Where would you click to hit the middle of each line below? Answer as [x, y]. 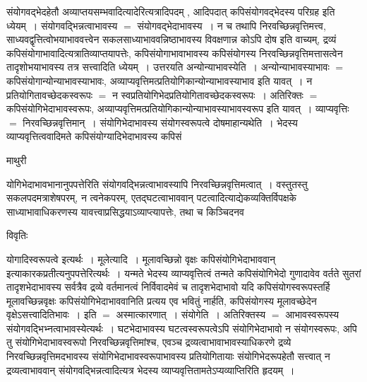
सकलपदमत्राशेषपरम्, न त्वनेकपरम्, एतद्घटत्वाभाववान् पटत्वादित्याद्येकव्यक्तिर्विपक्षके [151, 198]
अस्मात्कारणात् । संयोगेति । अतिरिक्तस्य [191, 314]
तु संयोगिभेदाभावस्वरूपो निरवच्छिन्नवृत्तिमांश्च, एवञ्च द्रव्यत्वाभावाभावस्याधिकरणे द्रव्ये [149, 342]
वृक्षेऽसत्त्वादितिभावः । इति [52, 314]
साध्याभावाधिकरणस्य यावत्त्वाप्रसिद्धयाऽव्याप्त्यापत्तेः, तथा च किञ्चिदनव [125, 211]
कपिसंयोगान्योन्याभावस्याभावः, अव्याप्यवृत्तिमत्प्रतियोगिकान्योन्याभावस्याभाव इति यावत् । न [160, 80]
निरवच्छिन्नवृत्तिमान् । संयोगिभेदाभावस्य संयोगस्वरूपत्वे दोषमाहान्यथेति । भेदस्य [160, 122]
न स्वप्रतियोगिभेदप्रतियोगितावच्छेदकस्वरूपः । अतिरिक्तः [207, 94]
